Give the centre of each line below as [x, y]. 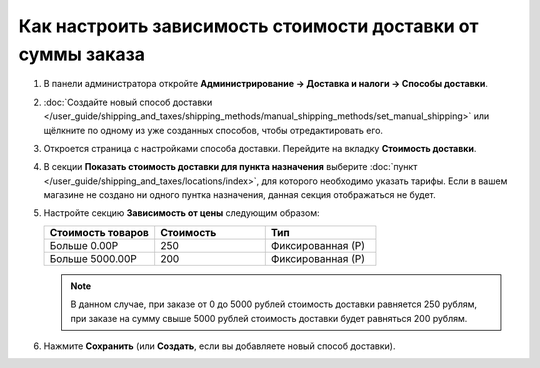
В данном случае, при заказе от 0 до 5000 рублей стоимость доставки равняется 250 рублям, [274, 304]
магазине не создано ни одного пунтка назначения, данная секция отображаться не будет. [240, 195]
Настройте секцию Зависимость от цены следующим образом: [181, 213]
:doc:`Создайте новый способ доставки [128, 102]
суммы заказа [81, 54]
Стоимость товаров [99, 232]
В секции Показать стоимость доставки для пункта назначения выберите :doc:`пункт [230, 167]
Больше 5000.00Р [93, 258]
